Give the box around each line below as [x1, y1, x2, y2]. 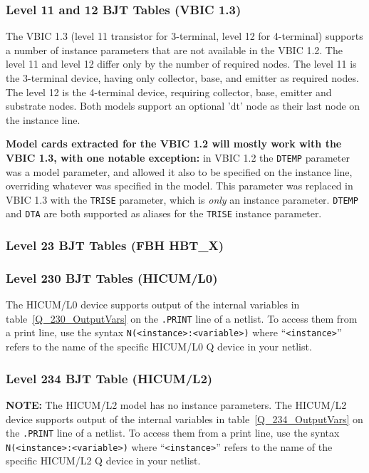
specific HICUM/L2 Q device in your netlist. [6, 453, 201, 468]
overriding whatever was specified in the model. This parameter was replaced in [6, 178, 353, 193]
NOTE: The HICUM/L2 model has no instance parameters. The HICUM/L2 [6, 397, 347, 412]
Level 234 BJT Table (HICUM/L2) [6, 369, 213, 387]
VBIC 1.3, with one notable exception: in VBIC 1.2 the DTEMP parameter [6, 150, 350, 165]
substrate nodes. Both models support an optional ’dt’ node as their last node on [6, 98, 360, 113]
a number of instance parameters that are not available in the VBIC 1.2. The [6, 42, 343, 57]
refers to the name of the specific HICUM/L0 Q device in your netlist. [6, 339, 312, 354]
